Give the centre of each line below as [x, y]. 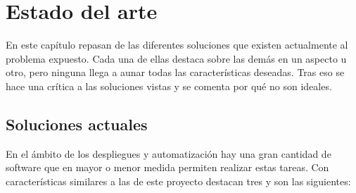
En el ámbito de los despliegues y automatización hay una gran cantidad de [169, 153]
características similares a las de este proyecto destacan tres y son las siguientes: [178, 181]
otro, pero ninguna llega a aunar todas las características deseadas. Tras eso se [175, 72]
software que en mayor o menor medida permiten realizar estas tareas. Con [167, 167]
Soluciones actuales [77, 124]
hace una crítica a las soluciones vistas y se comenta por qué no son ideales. [169, 86]
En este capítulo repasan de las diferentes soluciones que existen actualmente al [177, 45]
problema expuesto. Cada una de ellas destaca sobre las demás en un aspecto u [176, 58]
